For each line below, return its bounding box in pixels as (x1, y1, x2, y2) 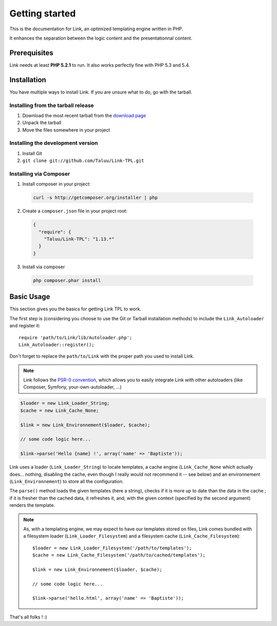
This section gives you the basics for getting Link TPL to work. (9, 306, 142, 312)
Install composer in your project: (22, 181, 91, 187)
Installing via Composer (9, 170, 70, 177)
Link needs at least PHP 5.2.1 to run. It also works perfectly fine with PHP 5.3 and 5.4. (9, 62, 190, 68)
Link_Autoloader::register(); (18, 342, 95, 347)
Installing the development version (9, 139, 98, 146)
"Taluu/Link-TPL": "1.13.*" (44, 236, 115, 242)
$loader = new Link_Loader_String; (20, 400, 110, 406)
